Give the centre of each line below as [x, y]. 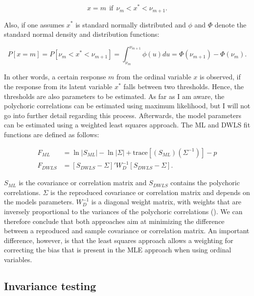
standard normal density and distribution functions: [82, 34]
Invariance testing [50, 285]
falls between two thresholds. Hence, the [184, 86]
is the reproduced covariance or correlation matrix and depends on [150, 192]
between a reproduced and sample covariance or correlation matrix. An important [127, 231]
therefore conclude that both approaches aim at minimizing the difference [114, 221]
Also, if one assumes [34, 24]
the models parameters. [39, 202]
